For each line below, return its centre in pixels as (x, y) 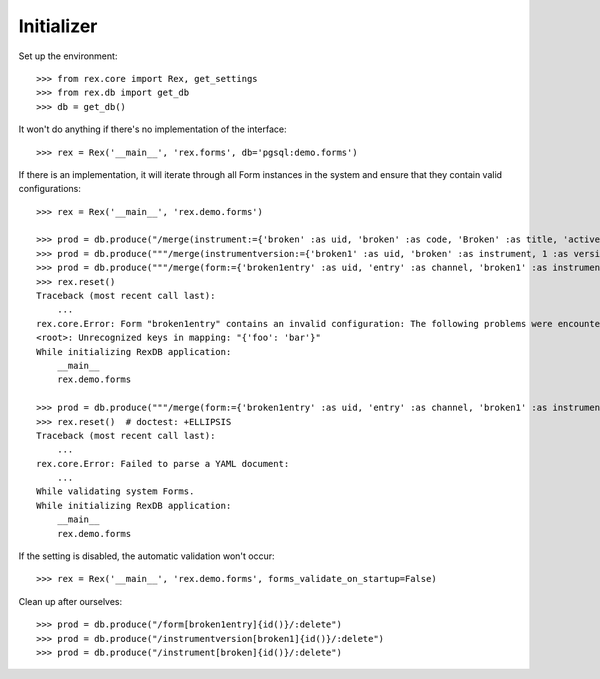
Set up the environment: (68, 56)
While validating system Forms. (115, 491)
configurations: (50, 189)
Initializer (58, 26)
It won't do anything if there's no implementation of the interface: (152, 129)
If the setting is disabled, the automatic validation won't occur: (146, 556)
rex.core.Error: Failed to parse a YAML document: (163, 463)
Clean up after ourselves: (70, 601)
